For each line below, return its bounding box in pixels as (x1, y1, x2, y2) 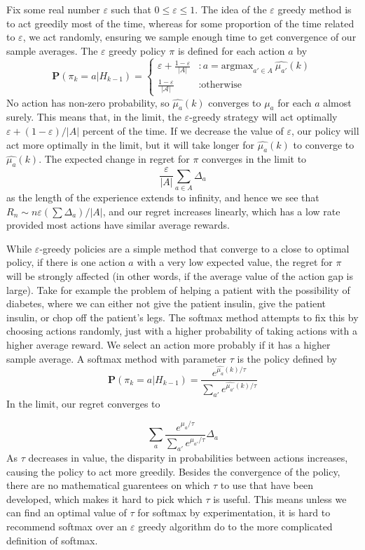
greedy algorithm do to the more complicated (138, 519, 333, 533)
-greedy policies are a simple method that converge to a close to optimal (39, 241, 350, 255)
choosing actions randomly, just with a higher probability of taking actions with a (6, 323, 357, 338)
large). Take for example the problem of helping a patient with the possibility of (6, 282, 350, 297)
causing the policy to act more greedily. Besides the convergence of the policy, (6, 464, 340, 478)
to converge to (293, 137, 354, 152)
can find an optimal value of (6, 505, 127, 520)
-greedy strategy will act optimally (189, 109, 338, 124)
